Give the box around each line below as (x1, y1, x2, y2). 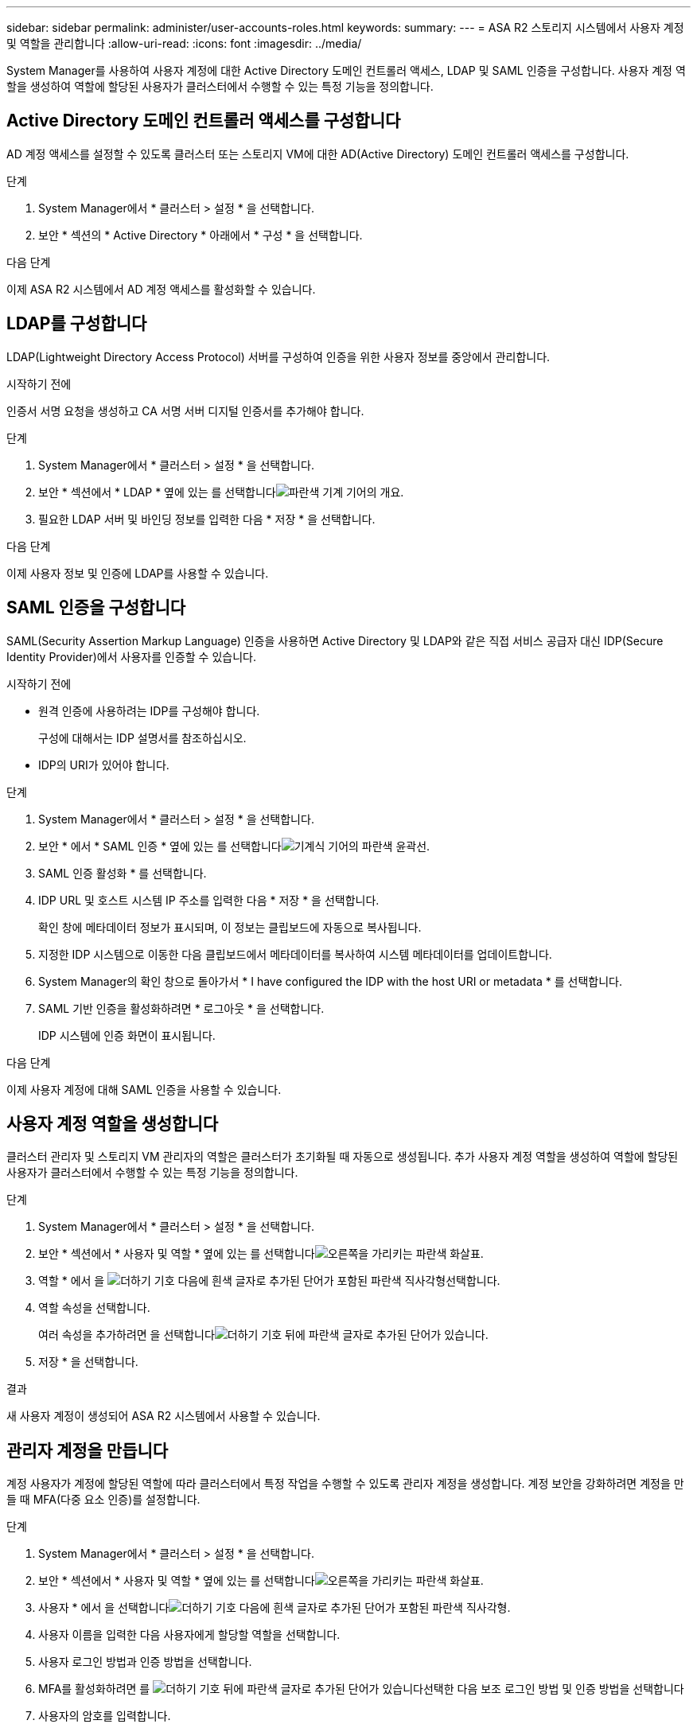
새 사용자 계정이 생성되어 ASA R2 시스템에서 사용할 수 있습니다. (6, 1409, 321, 1423)
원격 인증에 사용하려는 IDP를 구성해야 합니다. (38, 703, 260, 718)
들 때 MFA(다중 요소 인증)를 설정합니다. (6, 1493, 201, 1507)
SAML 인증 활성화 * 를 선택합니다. (38, 866, 207, 880)
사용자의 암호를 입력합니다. (38, 1709, 171, 1723)
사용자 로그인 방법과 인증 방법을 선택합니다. (38, 1655, 252, 1669)
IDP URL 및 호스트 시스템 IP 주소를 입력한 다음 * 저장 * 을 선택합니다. (38, 893, 380, 907)
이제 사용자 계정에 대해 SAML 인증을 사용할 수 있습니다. (6, 1082, 282, 1096)
